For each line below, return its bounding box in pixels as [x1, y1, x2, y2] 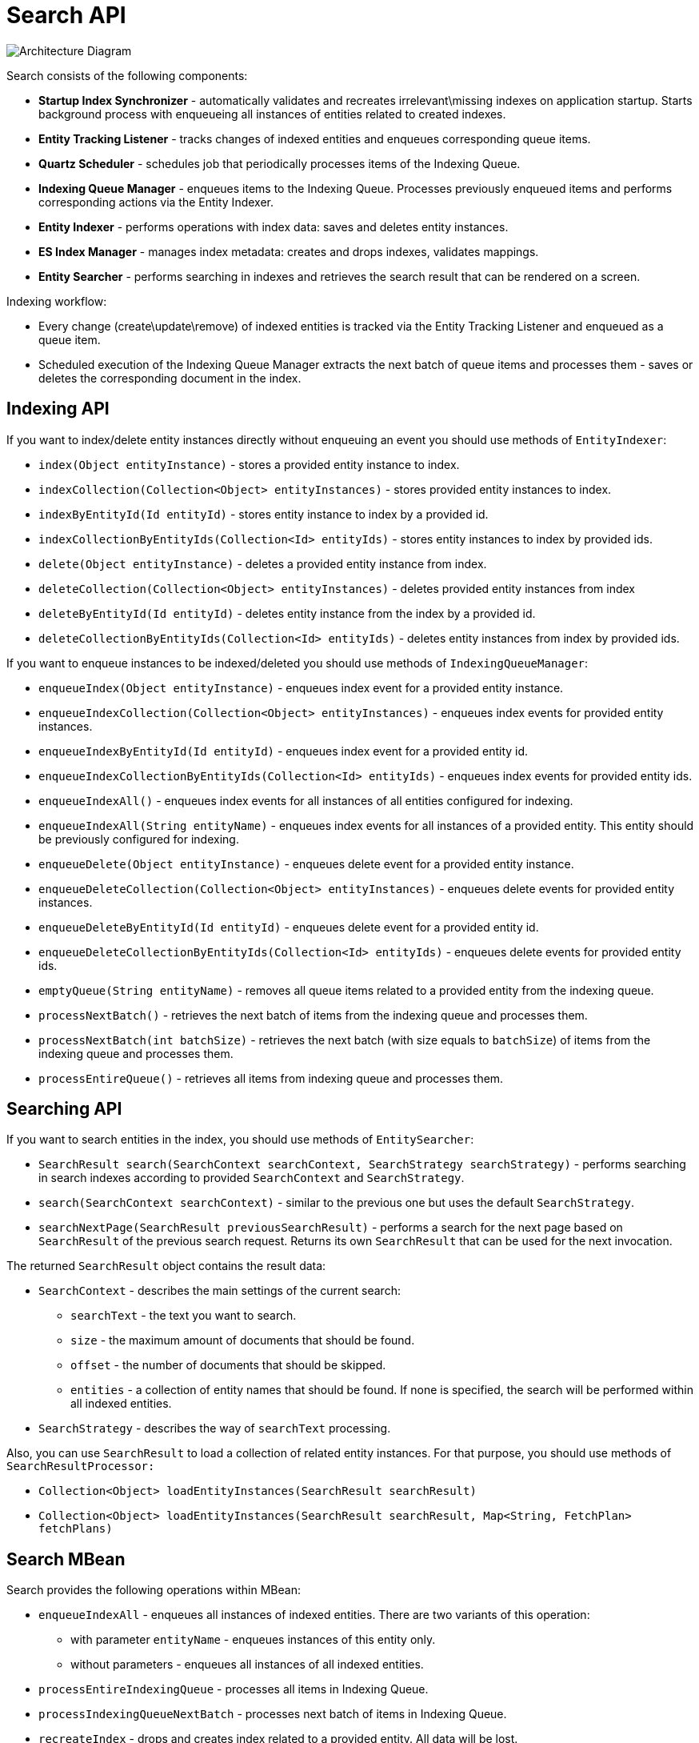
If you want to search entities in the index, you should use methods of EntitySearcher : [6, 1132, 474, 1147]
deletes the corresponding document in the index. [38, 371, 302, 385]
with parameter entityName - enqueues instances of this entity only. [70, 1633, 436, 1647]
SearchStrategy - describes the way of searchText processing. [38, 1421, 391, 1436]
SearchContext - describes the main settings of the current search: [38, 1284, 401, 1298]
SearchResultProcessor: [6, 1460, 155, 1473]
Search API [6, 2, 126, 29]
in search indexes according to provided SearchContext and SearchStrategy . [38, 1171, 465, 1185]
